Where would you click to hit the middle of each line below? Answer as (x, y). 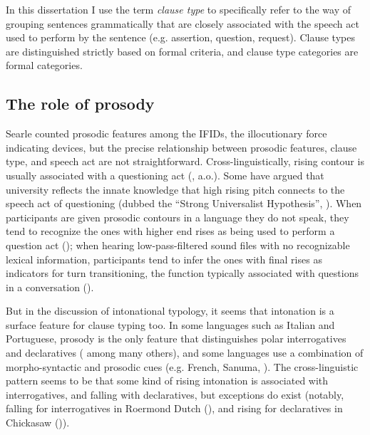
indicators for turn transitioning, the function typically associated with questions (182, 273)
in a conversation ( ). (50, 287)
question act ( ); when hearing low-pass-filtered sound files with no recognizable (178, 245)
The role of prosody (80, 104)
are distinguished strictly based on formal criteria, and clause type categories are (182, 51)
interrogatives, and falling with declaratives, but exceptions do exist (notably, (175, 394)
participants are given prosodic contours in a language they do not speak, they (178, 217)
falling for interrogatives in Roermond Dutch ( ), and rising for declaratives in (174, 408)
